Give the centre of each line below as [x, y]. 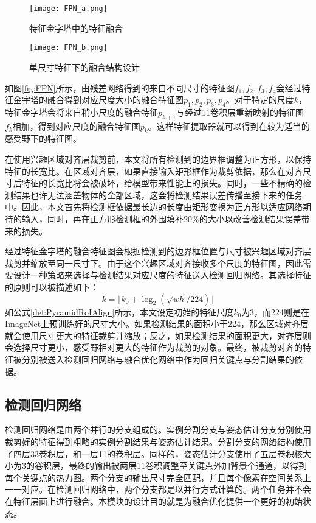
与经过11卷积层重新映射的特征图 [240, 112]
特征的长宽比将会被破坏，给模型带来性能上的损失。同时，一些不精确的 [162, 183]
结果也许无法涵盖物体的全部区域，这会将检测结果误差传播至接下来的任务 [158, 195]
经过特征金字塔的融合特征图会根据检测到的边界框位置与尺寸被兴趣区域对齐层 [158, 251]
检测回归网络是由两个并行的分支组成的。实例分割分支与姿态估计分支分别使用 [158, 430]
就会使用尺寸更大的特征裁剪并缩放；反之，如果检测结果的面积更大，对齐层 [154, 335]
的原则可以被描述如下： [52, 287]
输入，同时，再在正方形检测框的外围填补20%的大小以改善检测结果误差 [161, 219]
